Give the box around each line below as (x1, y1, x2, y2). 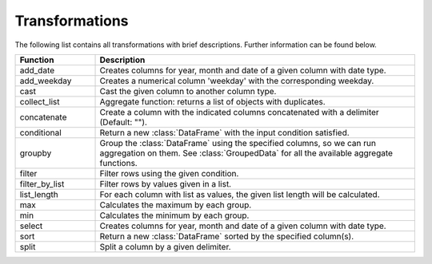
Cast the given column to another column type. (99, 85, 277, 97)
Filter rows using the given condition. (99, 167, 239, 179)
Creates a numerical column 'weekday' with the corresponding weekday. (99, 75, 374, 86)
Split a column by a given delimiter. (99, 241, 231, 252)
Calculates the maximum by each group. (99, 199, 252, 211)
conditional (19, 127, 62, 138)
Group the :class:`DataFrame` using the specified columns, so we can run (99, 137, 376, 148)
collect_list (19, 96, 60, 107)
